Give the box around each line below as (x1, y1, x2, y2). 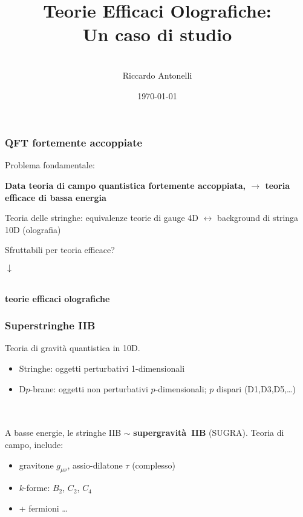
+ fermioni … (19, 501, 68, 514)
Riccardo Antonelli (122, 68, 192, 81)
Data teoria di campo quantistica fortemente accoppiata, (5, 179, 246, 191)
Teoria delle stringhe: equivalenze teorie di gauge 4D (5, 211, 199, 224)
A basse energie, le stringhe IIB (5, 426, 122, 439)
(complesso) (132, 458, 175, 471)
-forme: (24, 481, 50, 494)
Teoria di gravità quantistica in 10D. (5, 341, 140, 354)
